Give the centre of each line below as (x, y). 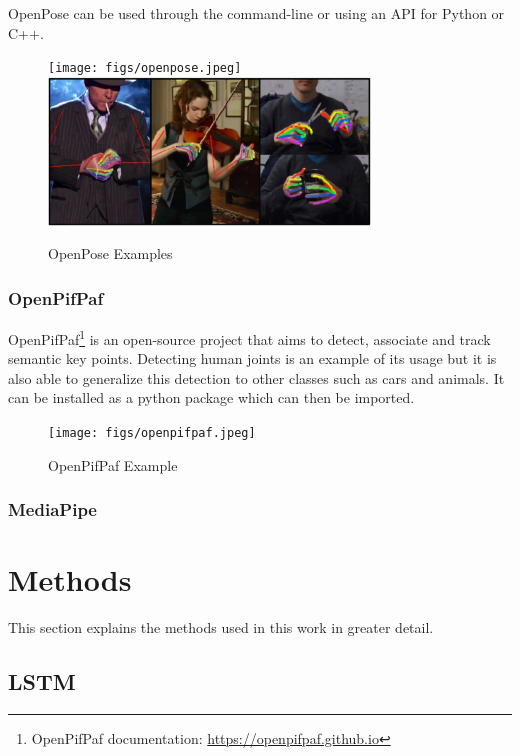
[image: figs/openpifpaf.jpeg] (152, 433)
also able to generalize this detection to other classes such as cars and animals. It (256, 377)
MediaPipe (52, 509)
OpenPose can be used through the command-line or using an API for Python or (256, 13)
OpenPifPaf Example (113, 464)
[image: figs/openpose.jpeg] (145, 68)
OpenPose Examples (110, 253)
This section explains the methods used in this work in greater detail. (221, 627)
